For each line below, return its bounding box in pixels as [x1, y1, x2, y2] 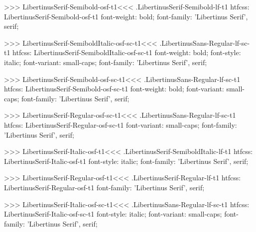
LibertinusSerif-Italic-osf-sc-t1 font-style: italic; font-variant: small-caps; [4, 209, 222, 219]
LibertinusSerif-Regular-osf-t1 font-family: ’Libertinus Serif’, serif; [4, 182, 205, 192]
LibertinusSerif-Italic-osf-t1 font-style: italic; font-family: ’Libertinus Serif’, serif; [4, 155, 249, 166]
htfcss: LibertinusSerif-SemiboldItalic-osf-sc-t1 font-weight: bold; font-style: [12, 47, 241, 58]
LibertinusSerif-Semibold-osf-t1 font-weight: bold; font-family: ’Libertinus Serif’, [4, 11, 248, 21]
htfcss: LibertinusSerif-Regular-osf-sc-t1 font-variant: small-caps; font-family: [4, 119, 237, 130]
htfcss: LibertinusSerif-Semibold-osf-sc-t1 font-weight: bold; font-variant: [4, 83, 224, 94]
